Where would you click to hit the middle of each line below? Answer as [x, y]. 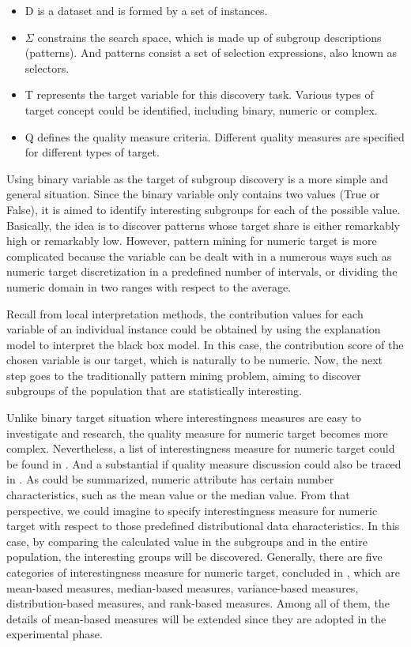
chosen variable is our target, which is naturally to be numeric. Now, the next [195, 360]
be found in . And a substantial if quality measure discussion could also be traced [204, 463]
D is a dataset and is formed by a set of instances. [146, 10]
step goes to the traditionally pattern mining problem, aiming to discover [184, 375]
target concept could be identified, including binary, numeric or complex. [201, 109]
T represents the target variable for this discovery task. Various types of [199, 94]
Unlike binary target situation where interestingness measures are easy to [184, 418]
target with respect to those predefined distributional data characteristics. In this [203, 526]
